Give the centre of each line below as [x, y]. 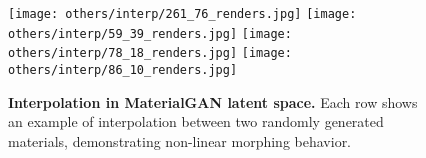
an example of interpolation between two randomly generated [196, 121]
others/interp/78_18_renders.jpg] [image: [150, 53]
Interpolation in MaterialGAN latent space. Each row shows [213, 101]
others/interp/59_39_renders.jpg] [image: [150, 33]
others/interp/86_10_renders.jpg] [123, 69]
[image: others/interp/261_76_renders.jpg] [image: [182, 14]
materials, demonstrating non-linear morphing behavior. [180, 140]
